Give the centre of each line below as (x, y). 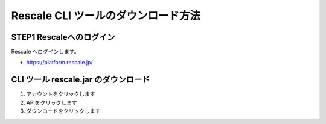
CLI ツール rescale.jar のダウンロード (81, 80)
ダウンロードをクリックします (63, 111)
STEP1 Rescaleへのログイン (63, 37)
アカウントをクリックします (61, 94)
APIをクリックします (52, 102)
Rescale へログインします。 (45, 52)
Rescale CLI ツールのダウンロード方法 (106, 16)
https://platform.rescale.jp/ (59, 63)
